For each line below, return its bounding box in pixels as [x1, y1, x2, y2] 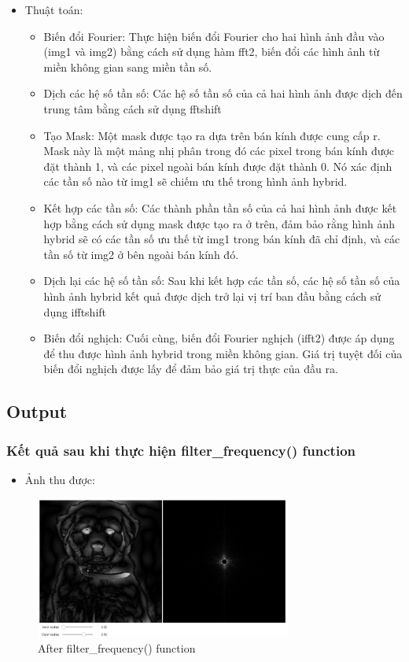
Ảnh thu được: [24, 471, 95, 487]
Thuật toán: [24, 2, 83, 17]
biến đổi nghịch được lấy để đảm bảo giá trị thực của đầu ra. [43, 361, 338, 377]
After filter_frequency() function [38, 639, 196, 656]
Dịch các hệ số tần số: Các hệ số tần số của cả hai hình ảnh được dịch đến [43, 85, 403, 102]
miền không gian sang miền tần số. [43, 58, 212, 75]
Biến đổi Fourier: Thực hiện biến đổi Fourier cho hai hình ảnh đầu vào [43, 28, 385, 44]
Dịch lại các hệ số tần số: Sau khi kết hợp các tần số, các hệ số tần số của [43, 272, 400, 289]
